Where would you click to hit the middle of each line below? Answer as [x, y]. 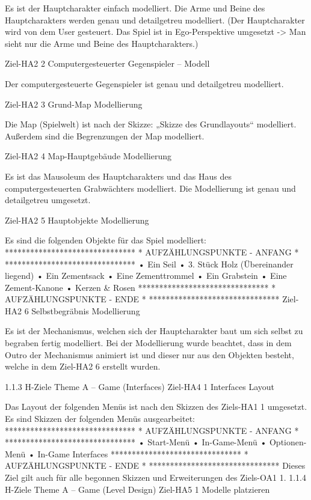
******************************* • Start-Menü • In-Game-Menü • [136, 442]
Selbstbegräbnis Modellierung [86, 310]
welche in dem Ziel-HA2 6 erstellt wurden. [83, 366]
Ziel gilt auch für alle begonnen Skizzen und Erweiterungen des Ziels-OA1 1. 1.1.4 [155, 477]
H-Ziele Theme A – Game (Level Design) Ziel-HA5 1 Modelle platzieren [137, 489]
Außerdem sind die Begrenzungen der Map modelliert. [105, 136]
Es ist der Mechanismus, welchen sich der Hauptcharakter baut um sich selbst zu [154, 331]
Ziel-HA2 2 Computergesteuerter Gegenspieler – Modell [107, 63]
